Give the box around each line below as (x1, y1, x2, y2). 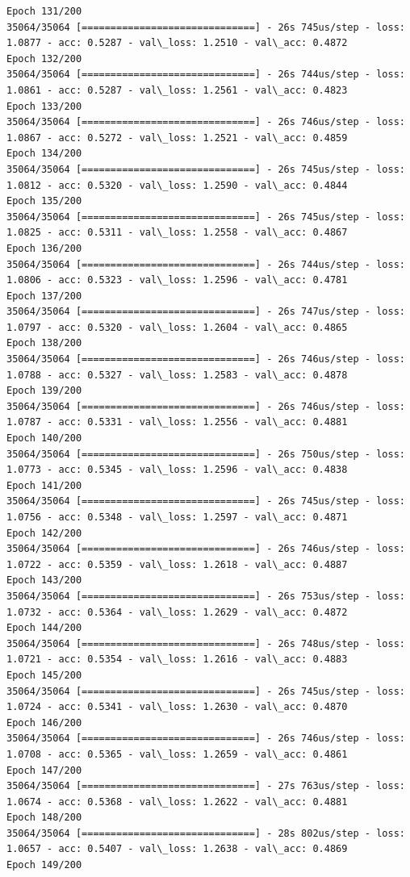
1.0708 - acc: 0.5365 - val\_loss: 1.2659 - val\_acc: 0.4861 (6, 748, 348, 760)
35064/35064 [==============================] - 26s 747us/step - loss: (6, 306, 405, 318)
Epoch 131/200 (6, 6, 82, 17)
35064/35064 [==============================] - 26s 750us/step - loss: (6, 448, 405, 460)
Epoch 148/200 (6, 812, 82, 824)
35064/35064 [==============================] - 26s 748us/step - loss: (6, 637, 405, 649)
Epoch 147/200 (6, 764, 82, 776)
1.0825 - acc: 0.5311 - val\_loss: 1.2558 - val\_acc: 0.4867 (6, 227, 348, 239)
